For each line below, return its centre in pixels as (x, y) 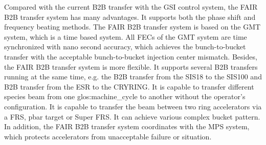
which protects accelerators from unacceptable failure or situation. (108, 136)
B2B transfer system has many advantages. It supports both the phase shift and (130, 17)
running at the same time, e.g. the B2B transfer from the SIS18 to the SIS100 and (133, 77)
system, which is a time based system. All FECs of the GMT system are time (126, 36)
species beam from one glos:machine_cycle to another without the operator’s (125, 96)
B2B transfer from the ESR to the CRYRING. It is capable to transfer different (129, 86)
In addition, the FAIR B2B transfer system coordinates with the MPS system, (127, 126)
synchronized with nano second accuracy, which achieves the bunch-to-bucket (125, 47)
